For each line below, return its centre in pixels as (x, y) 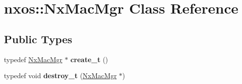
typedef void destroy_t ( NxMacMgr (60, 76)
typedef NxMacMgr (33, 59)
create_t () (89, 59)
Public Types (38, 39)
